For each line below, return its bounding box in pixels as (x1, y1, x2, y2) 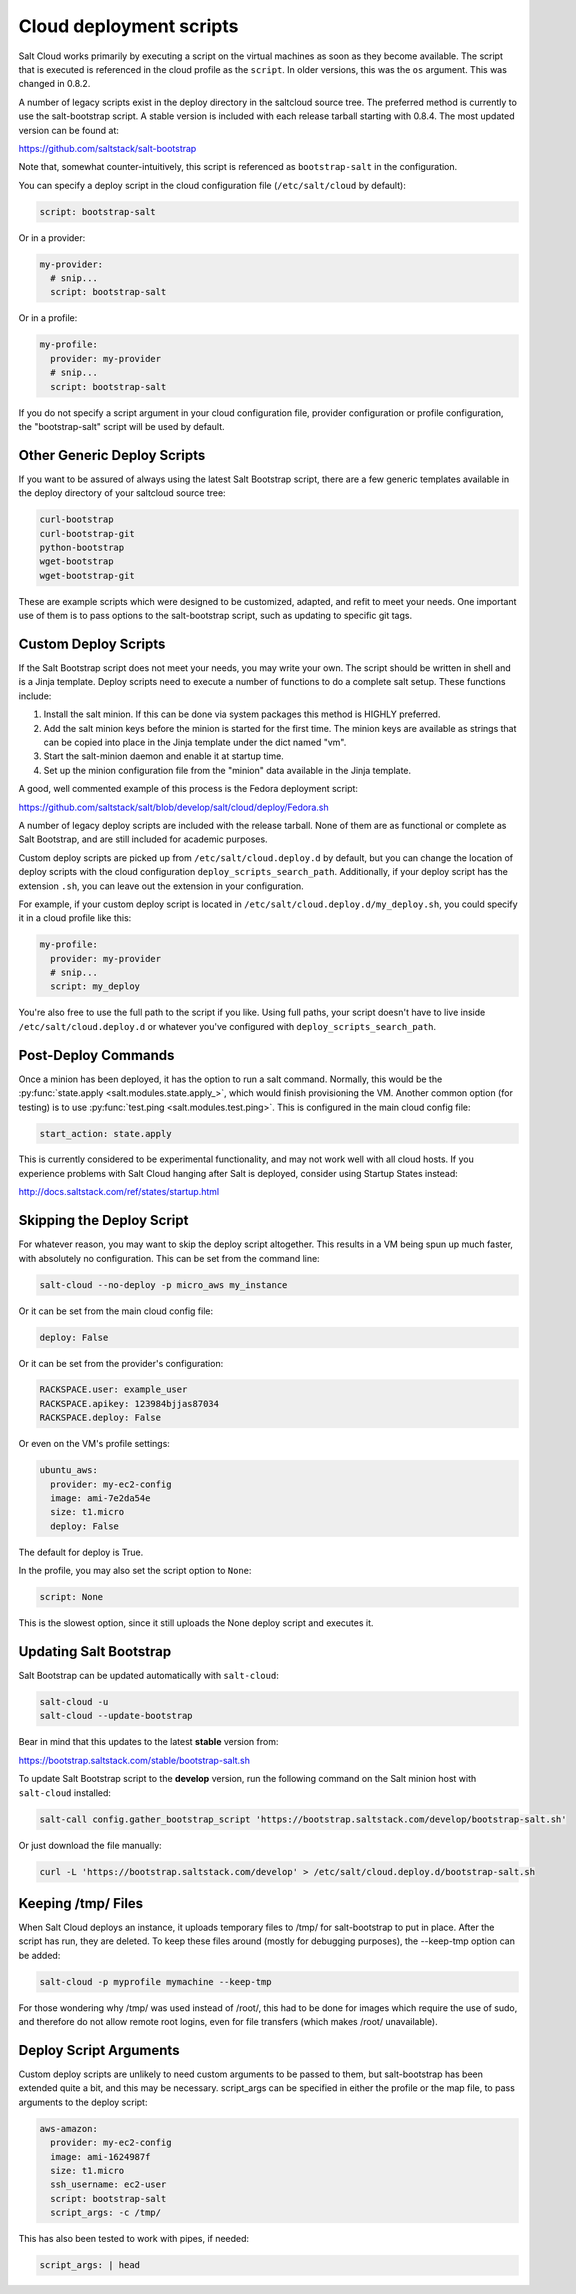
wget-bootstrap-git (39, 570, 135, 581)
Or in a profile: (18, 312, 78, 324)
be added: (18, 1949, 61, 1961)
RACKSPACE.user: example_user (39, 1384, 188, 1395)
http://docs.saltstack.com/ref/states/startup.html (18, 1186, 220, 1198)
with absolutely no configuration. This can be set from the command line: (18, 1252, 320, 1264)
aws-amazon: (39, 2123, 99, 2134)
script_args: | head (39, 2260, 140, 2271)
